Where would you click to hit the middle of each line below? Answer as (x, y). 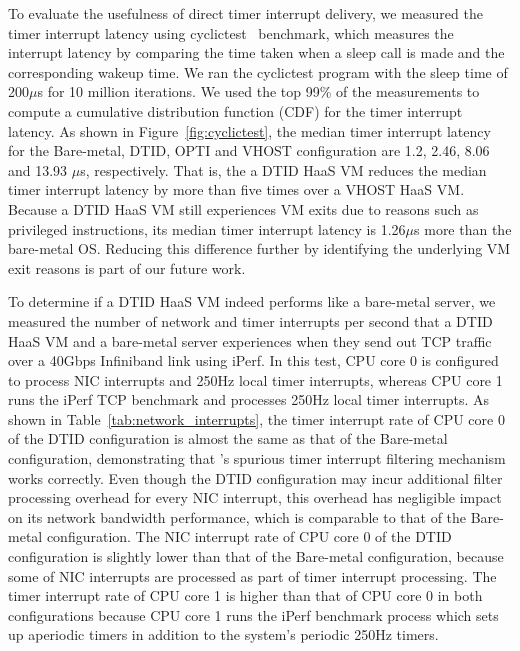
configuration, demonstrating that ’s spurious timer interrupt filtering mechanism (257, 458)
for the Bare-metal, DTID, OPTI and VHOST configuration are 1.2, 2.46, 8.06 (249, 150)
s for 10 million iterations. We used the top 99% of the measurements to (258, 91)
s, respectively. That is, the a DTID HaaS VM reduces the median (283, 169)
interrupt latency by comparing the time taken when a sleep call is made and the (256, 52)
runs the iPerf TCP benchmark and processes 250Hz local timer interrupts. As (248, 399)
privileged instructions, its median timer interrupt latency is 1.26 (207, 228)
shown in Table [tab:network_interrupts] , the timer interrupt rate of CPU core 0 (256, 418)
